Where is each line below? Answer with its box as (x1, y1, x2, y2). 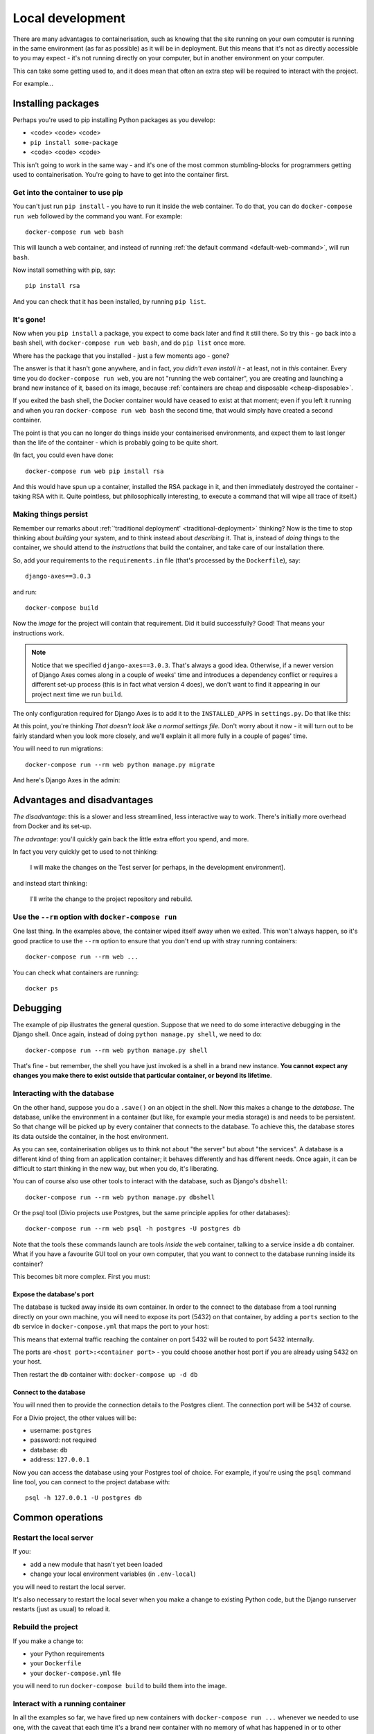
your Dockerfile (30, 1659, 82, 1667)
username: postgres (30, 1426, 92, 1434)
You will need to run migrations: (12, 744, 103, 753)
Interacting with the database (12, 1089, 114, 1099)
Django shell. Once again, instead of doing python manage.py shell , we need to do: (12, 1030, 262, 1038)
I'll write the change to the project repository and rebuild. (30, 895, 193, 903)
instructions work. (12, 628, 64, 637)
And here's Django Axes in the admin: (12, 776, 121, 784)
